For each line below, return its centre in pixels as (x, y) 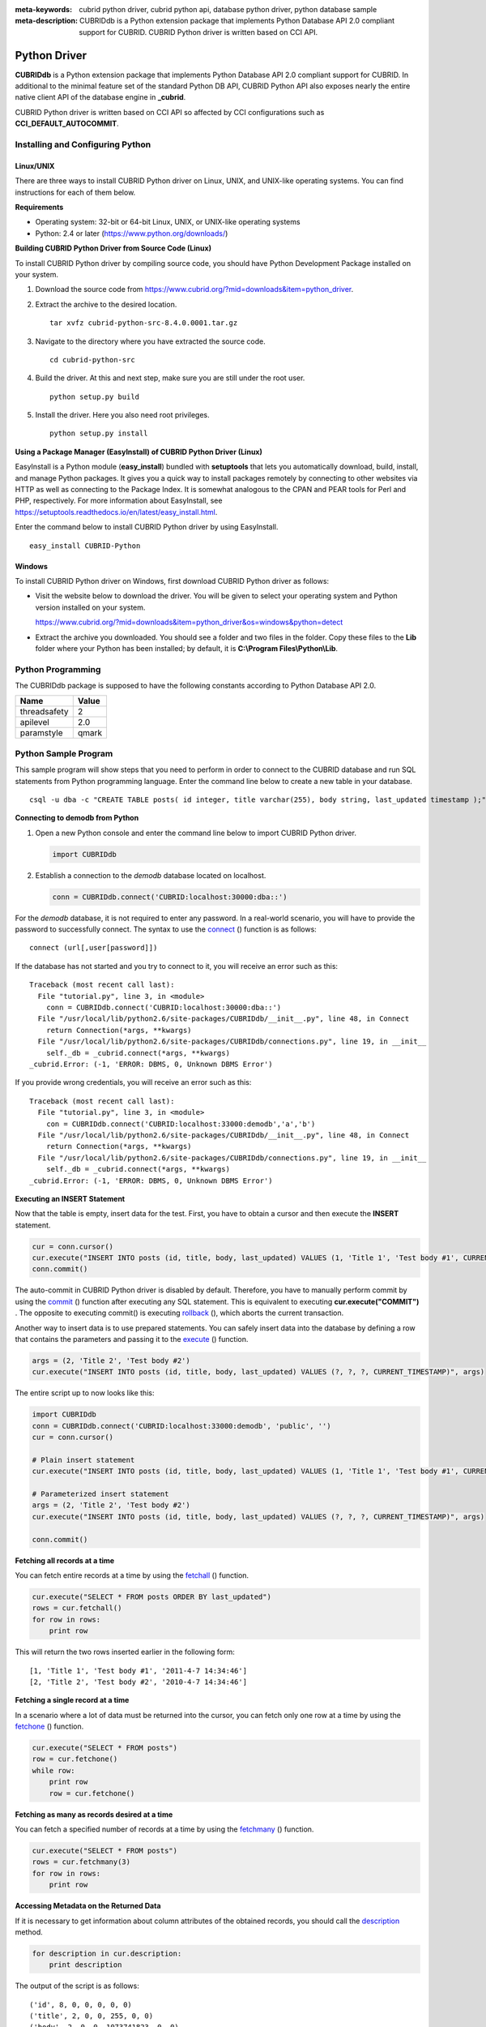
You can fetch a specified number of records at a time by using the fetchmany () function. (164, 1829)
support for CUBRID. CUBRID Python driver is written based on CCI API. (198, 32)
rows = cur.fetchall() (77, 1608)
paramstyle (41, 733)
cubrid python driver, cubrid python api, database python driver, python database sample (228, 9)
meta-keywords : (44, 9)
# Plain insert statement (83, 1460)
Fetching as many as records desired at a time (94, 1814)
